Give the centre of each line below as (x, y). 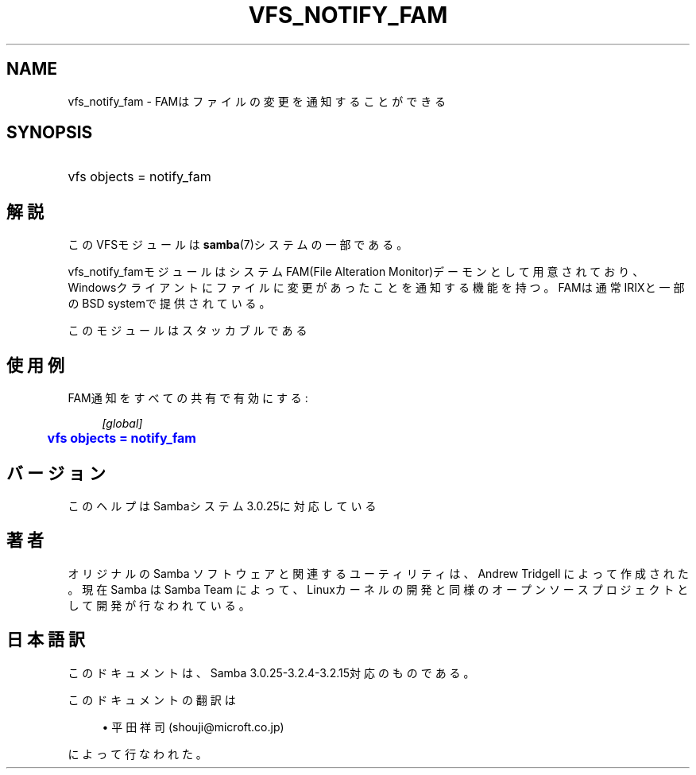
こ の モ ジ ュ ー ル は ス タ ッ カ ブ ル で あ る (188, 331)
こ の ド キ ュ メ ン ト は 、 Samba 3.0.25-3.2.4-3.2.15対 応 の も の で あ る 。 (271, 672)
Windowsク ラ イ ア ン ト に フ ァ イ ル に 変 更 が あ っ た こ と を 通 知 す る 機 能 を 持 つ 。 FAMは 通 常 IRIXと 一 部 (376, 288)
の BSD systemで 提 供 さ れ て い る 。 (169, 304)
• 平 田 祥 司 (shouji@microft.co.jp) (193, 727)
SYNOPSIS (50, 133)
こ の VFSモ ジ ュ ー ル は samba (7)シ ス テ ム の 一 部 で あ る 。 (238, 245)
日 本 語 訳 (46, 640)
